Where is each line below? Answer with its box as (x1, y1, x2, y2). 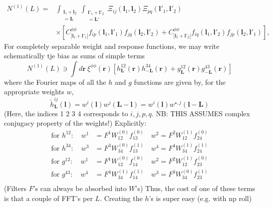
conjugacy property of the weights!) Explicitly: (4, 118, 147, 128)
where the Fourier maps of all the (4, 76, 106, 87)
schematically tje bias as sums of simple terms (4, 50, 145, 61)
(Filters (4, 183, 27, 193)
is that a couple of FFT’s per (4, 193, 93, 203)
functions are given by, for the (134, 76, 226, 87)
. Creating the (100, 193, 143, 203)
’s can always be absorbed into (33, 183, 127, 193)
